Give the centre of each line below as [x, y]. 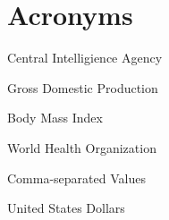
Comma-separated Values [76, 178]
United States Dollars [66, 208]
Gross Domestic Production [83, 87]
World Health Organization [82, 147]
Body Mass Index [55, 118]
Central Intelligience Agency [85, 58]
